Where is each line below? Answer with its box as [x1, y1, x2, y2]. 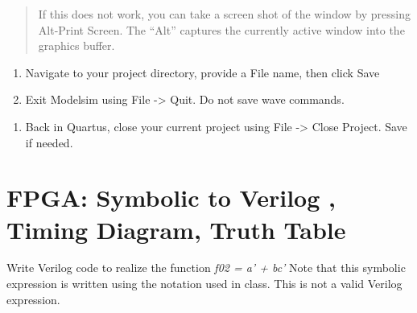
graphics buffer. [38, 37, 115, 54]
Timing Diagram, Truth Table [6, 212, 346, 245]
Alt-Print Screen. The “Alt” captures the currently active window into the [38, 21, 405, 38]
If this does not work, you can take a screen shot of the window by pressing [38, 6, 411, 22]
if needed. [25, 134, 73, 150]
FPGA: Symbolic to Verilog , [6, 181, 336, 214]
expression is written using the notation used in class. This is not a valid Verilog [6, 275, 403, 292]
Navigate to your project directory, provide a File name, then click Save [25, 64, 380, 80]
